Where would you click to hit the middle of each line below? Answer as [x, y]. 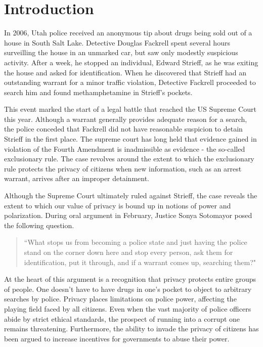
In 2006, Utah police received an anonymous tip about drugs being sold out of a [128, 33]
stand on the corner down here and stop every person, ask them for [128, 252]
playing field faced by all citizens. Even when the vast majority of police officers [128, 308]
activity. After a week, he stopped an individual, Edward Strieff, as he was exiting [131, 62]
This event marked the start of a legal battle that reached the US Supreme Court [130, 109]
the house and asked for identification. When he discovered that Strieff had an [125, 72]
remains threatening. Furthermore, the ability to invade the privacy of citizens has [131, 329]
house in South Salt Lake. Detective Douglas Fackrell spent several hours [117, 42]
